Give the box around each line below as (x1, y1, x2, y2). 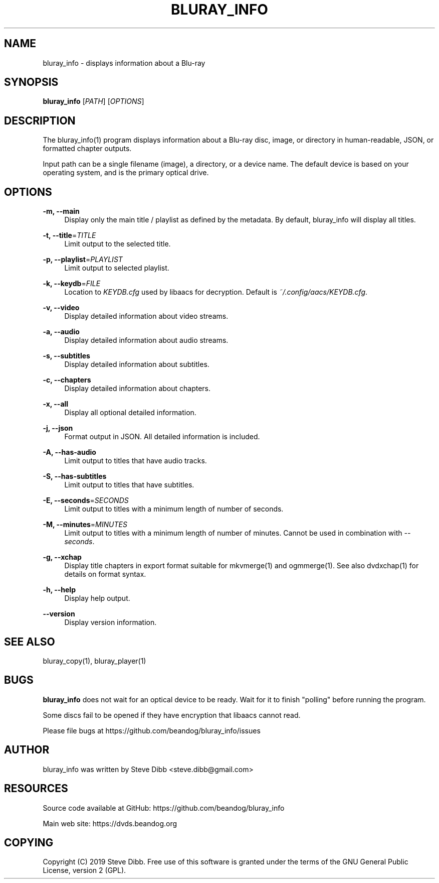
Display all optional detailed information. (64, 408, 196, 417)
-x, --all (43, 400, 69, 409)
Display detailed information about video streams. (64, 312, 229, 321)
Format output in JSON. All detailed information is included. (64, 432, 260, 441)
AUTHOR (4, 743, 50, 756)
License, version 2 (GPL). (43, 866, 126, 875)
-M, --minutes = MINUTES (43, 520, 127, 529)
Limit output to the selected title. (64, 239, 171, 248)
